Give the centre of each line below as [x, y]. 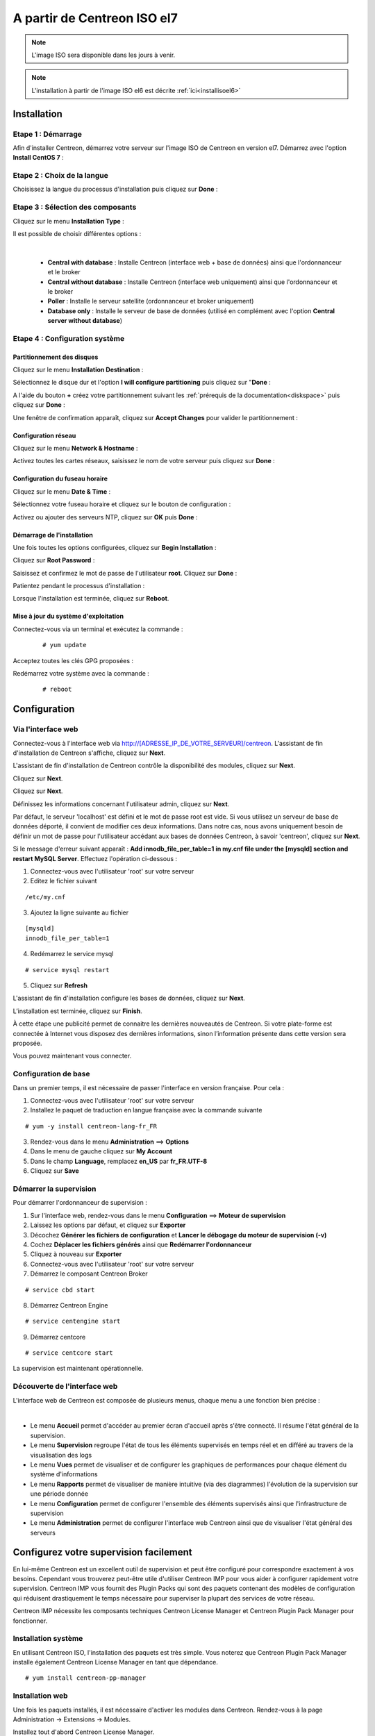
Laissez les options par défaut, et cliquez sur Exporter [108, 1225]
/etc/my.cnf [45, 897]
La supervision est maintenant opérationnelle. [78, 1369]
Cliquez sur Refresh [59, 985]
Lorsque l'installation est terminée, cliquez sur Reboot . [91, 599]
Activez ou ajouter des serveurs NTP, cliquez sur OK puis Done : [105, 517]
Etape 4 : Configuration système [69, 338]
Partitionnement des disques [56, 357]
